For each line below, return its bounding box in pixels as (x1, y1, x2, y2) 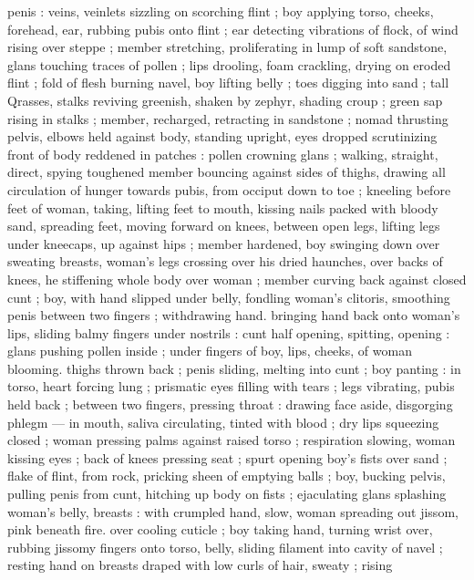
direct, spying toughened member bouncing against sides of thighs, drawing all (7, 162, 446, 181)
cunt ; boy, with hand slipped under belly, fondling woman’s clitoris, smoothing (7, 287, 450, 306)
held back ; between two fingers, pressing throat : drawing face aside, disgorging (7, 395, 453, 414)
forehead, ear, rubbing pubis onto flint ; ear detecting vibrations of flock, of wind (7, 19, 459, 38)
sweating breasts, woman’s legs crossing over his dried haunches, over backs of (7, 252, 443, 271)
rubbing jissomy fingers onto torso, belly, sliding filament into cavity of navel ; (7, 537, 443, 556)
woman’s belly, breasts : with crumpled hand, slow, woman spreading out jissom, (7, 502, 459, 521)
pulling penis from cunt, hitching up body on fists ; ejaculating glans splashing (7, 484, 447, 503)
